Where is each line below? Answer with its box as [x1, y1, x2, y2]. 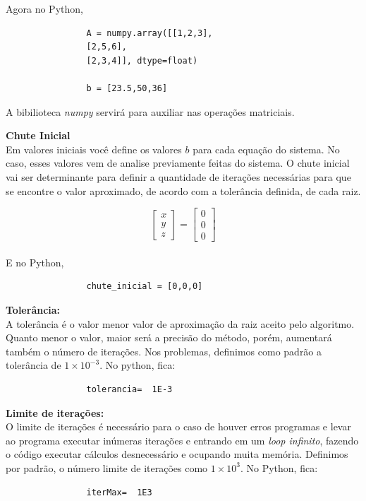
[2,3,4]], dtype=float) [86, 55, 198, 66]
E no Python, [6, 254, 64, 269]
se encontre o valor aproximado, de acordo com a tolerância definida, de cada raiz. [6, 183, 361, 198]
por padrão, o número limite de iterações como [6, 460, 208, 475]
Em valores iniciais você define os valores [6, 141, 182, 156]
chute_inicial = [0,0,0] [86, 281, 203, 292]
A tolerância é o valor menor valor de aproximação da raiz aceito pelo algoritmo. [6, 316, 355, 331]
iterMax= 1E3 [86, 487, 152, 497]
